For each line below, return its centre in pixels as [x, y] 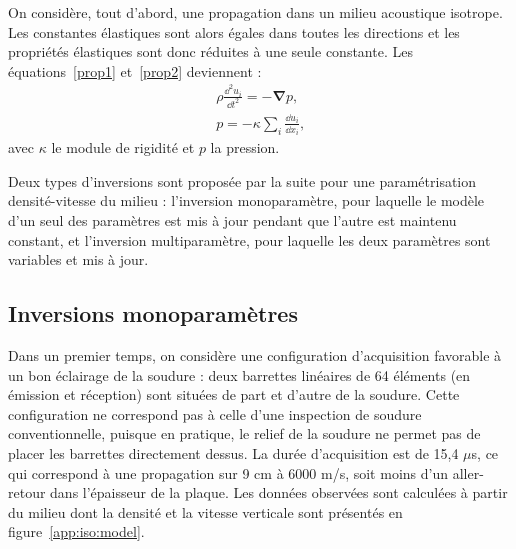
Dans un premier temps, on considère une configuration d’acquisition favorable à [255, 355]
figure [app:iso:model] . [76, 531]
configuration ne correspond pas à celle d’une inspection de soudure [215, 413]
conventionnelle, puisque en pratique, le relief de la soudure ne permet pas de [244, 433]
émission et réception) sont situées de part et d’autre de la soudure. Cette [234, 394]
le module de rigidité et [123, 147]
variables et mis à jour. [78, 259]
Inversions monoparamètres [153, 313]
